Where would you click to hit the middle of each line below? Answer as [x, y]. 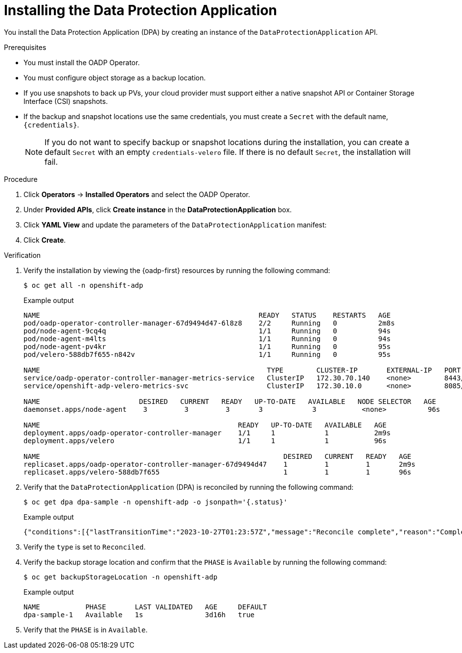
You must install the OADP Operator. [82, 62]
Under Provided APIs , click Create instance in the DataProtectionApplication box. [158, 209]
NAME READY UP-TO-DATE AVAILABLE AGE [205, 425]
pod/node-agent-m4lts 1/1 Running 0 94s [207, 339]
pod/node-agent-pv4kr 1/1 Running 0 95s [207, 346]
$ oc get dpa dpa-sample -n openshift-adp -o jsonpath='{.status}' [156, 502]
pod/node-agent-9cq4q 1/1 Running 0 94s [207, 331]
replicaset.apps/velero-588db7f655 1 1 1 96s [218, 472]
